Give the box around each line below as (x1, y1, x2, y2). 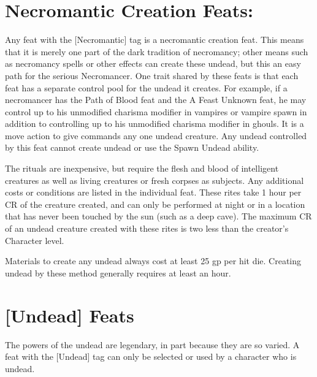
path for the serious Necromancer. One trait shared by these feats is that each (5, 69, 299, 82)
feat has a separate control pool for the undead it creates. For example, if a (5, 81, 288, 94)
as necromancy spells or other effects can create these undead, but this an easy (5, 57, 301, 70)
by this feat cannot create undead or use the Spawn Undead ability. (5, 141, 259, 154)
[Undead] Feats (5, 302, 134, 327)
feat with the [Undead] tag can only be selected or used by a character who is (5, 350, 297, 363)
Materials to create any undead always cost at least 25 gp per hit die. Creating (5, 254, 302, 267)
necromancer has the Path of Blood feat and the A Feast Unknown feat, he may (5, 93, 307, 106)
